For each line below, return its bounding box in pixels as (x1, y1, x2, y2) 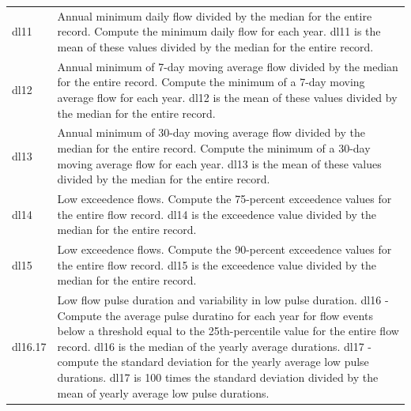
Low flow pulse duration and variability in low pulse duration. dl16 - (57, 292, 389, 308)
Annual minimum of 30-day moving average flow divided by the (57, 124, 365, 141)
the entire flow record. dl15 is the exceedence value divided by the (57, 256, 377, 273)
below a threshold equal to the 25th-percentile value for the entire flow (57, 322, 399, 339)
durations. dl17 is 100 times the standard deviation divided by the (57, 369, 379, 386)
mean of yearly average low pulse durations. (57, 384, 270, 401)
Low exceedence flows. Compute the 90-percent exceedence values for (57, 241, 392, 258)
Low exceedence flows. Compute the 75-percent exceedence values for (57, 190, 392, 207)
